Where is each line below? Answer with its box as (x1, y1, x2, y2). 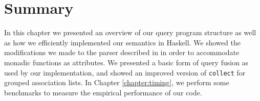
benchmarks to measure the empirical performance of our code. (4, 87, 202, 97)
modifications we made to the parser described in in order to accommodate (4, 47, 240, 58)
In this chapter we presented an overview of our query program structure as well (4, 27, 256, 38)
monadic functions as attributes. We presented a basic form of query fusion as (4, 57, 249, 67)
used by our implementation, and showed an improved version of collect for (4, 67, 246, 78)
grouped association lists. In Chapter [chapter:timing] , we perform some (4, 77, 229, 88)
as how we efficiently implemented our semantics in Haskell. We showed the (4, 37, 241, 47)
